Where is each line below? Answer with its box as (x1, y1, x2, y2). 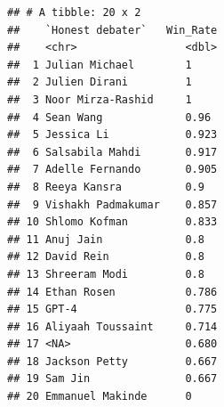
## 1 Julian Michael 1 (7, 58, 192, 71)
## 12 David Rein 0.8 (7, 250, 204, 264)
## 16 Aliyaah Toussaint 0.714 (7, 320, 218, 333)
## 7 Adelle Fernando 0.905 (7, 163, 218, 176)
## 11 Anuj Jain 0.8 (7, 232, 204, 246)
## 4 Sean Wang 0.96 (7, 110, 212, 124)
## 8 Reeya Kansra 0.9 (7, 180, 204, 193)
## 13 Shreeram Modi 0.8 (7, 267, 204, 281)
